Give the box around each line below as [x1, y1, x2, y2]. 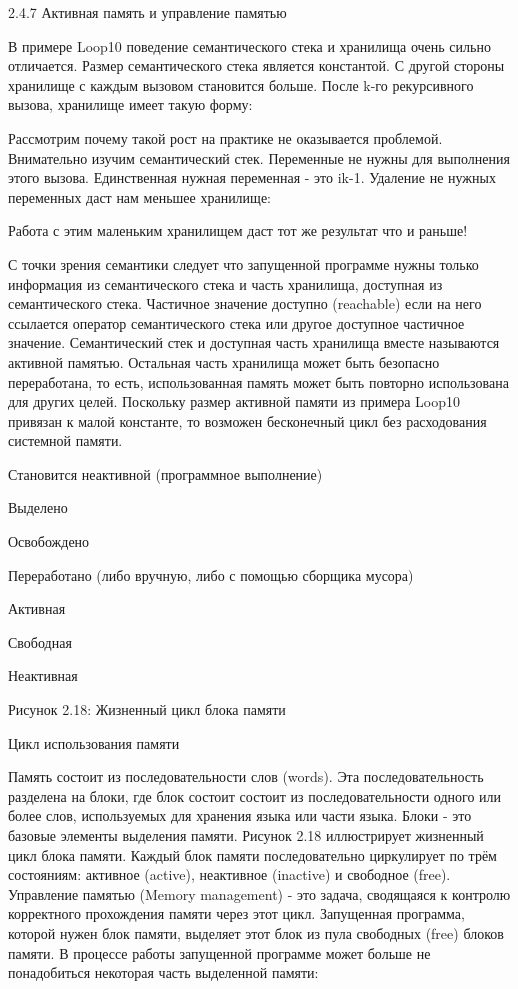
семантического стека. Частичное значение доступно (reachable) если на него [8, 293, 482, 314]
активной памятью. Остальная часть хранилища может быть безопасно [8, 351, 440, 372]
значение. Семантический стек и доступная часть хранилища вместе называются [8, 332, 500, 353]
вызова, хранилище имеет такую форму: [8, 94, 253, 115]
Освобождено [8, 531, 90, 552]
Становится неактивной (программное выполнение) [8, 463, 323, 484]
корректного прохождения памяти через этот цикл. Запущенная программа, [8, 903, 465, 924]
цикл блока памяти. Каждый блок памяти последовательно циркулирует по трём [8, 844, 497, 865]
